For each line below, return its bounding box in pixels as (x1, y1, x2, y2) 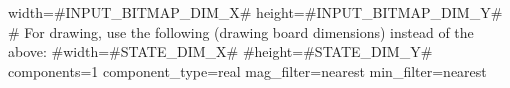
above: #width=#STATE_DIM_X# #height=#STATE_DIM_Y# (8, 41, 433, 62)
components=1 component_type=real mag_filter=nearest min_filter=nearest (8, 60, 487, 81)
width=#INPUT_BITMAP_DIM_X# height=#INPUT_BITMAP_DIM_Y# (8, 2, 503, 22)
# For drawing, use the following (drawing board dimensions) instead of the (8, 21, 474, 42)
